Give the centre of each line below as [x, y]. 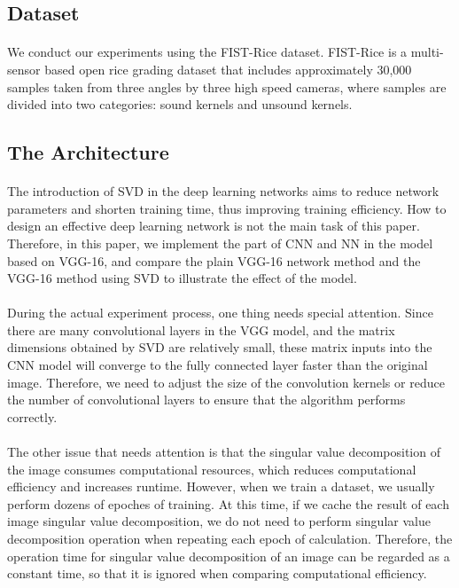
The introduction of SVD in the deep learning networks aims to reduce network [223, 191]
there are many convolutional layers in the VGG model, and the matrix [201, 329]
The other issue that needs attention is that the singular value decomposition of [224, 452]
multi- [427, 52]
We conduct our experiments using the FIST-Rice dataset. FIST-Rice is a [207, 52]
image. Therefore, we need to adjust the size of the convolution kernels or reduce [226, 382]
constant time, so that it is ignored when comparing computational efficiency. [217, 573]
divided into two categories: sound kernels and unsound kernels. [180, 104]
